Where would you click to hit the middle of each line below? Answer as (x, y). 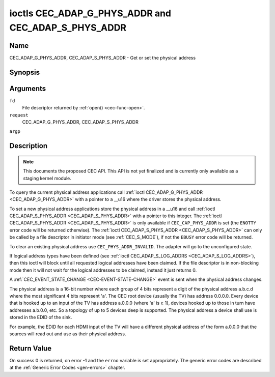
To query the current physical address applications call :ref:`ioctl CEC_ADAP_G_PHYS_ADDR (106, 192)
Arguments (28, 88)
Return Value (31, 348)
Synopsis (25, 72)
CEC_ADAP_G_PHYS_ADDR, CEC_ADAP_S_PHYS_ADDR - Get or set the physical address (103, 57)
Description (29, 146)
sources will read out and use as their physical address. (68, 334)
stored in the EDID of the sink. (41, 317)
